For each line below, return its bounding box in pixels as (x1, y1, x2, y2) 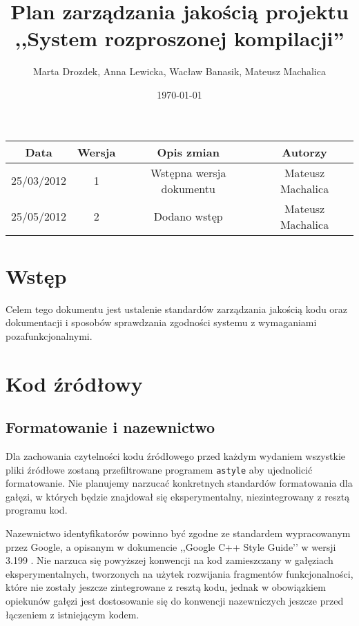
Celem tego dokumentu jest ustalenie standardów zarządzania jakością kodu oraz (6, 301, 348, 316)
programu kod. (6, 503, 68, 517)
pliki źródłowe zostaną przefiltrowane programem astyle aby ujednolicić (6, 462, 313, 476)
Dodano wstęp (153, 208, 223, 224)
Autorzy (282, 143, 327, 160)
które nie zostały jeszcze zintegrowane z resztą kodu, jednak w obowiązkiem (6, 580, 326, 594)
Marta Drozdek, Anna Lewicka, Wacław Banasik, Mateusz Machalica (33, 64, 326, 79)
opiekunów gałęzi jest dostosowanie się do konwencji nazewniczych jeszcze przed (6, 593, 344, 607)
